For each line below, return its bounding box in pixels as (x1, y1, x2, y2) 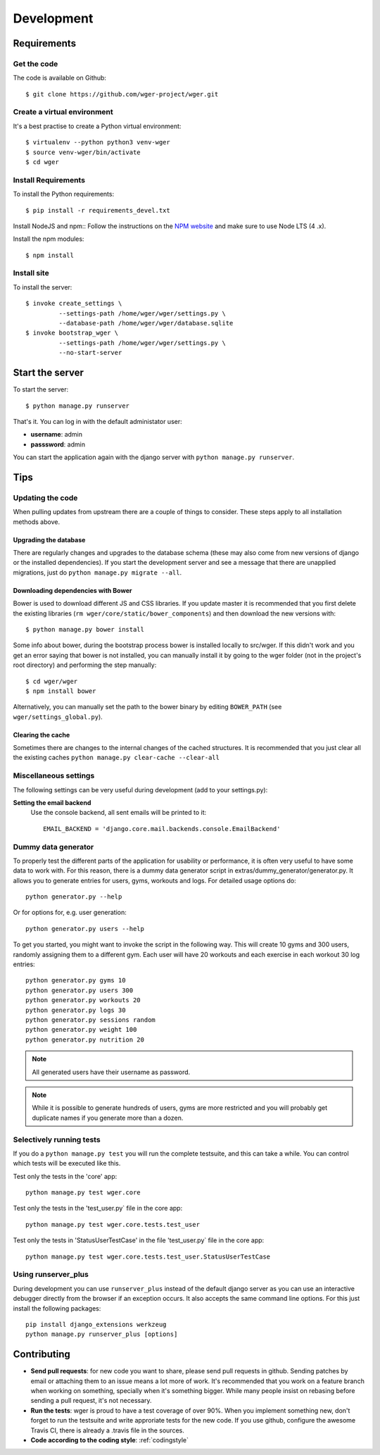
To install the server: (13, 282, 72, 292)
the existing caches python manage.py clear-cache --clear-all (13, 754, 220, 762)
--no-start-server (58, 349, 122, 357)
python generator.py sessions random (25, 1016, 156, 1024)
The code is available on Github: (13, 74, 107, 82)
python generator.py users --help (25, 925, 144, 932)
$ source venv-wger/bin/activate (25, 148, 141, 156)
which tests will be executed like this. (13, 1159, 121, 1168)
